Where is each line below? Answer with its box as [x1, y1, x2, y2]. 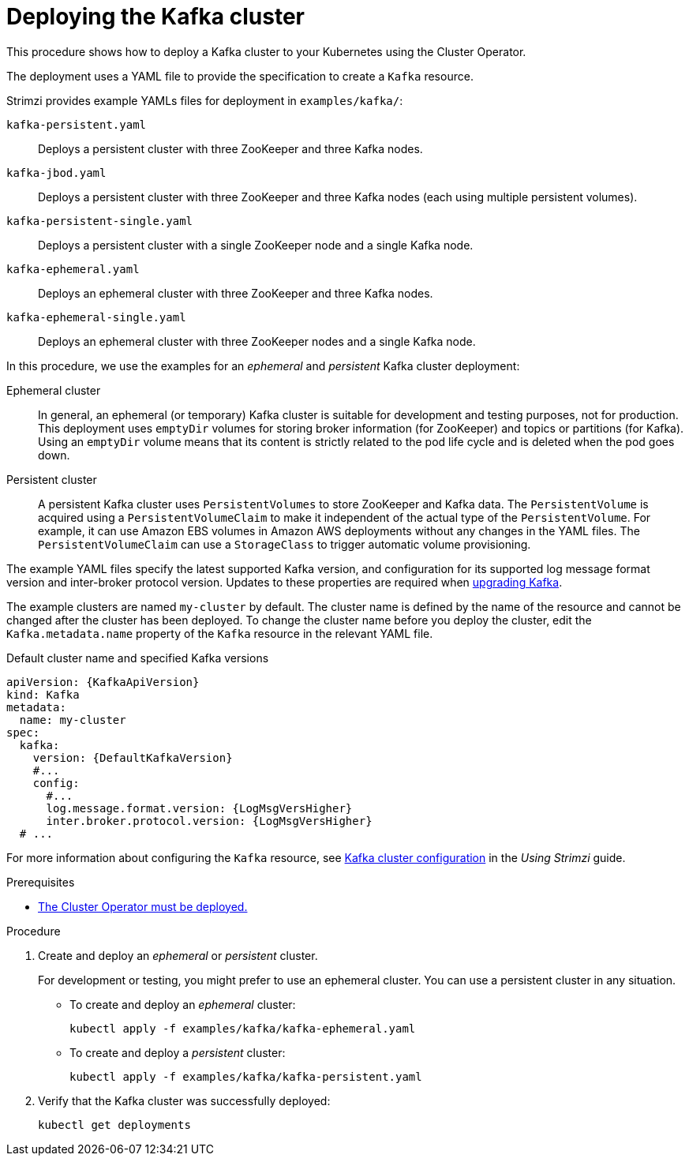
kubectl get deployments [38, 1118, 191, 1131]
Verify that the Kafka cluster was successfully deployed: [38, 1093, 331, 1108]
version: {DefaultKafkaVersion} [32, 751, 233, 764]
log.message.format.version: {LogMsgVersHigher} [46, 801, 353, 815]
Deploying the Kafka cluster [6, 3, 305, 30]
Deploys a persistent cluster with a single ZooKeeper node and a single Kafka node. [38, 238, 474, 252]
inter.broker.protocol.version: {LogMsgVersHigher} [46, 814, 373, 827]
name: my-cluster [19, 713, 126, 726]
